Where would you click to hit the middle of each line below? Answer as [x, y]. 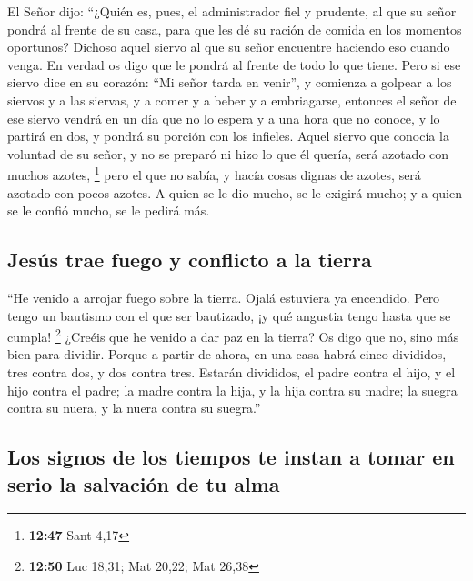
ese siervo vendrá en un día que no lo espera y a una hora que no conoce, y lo [224, 118]
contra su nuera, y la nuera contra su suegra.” [134, 408]
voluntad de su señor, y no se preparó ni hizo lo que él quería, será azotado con [228, 153]
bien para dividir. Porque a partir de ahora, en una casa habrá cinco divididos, [227, 354]
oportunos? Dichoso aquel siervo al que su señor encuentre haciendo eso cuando [229, 47]
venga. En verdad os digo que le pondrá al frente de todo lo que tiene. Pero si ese [234, 64]
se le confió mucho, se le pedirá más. [109, 210]
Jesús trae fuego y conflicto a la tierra [190, 260]
